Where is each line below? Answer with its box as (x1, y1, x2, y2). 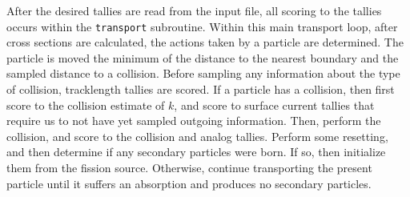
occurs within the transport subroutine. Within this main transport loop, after (6, 18, 398, 34)
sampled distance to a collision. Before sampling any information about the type (6, 65, 400, 82)
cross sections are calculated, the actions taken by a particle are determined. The (6, 34, 404, 50)
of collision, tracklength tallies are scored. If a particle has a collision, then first (6, 81, 395, 98)
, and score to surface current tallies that (174, 96, 375, 113)
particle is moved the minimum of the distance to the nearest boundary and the (6, 49, 399, 66)
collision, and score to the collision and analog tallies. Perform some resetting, (6, 127, 388, 144)
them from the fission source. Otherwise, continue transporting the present (6, 159, 372, 175)
